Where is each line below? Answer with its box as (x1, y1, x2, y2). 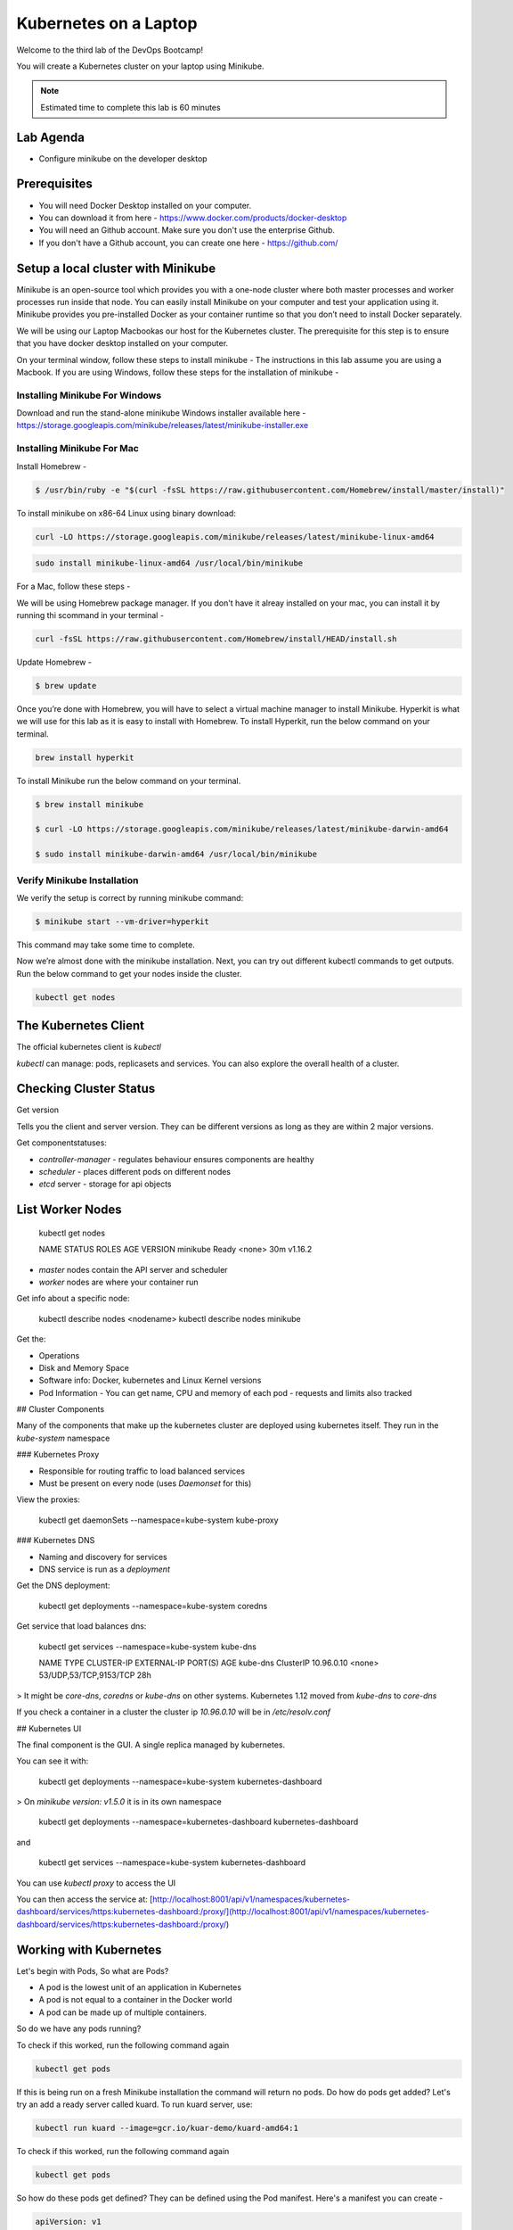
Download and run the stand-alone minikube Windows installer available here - (16, 408, 306, 418)
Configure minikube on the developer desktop (38, 153, 208, 164)
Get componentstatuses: (16, 1137, 107, 1148)
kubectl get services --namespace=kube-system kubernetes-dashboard (38, 1857, 306, 1868)
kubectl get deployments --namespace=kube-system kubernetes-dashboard (38, 1776, 322, 1787)
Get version (16, 1104, 60, 1115)
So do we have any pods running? (16, 2023, 142, 2034)
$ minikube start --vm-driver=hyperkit (35, 916, 209, 927)
